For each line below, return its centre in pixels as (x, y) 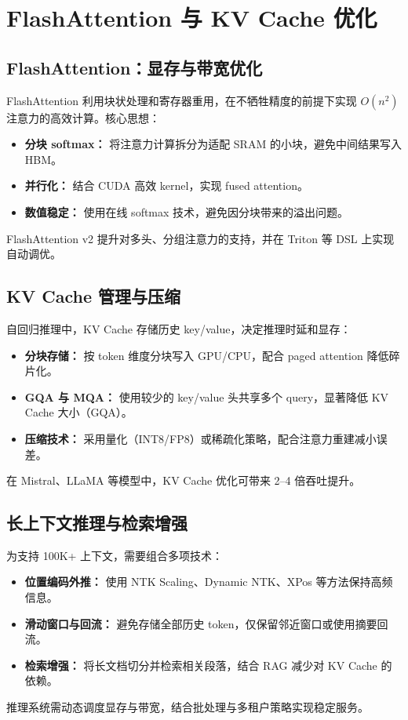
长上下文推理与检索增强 (97, 523)
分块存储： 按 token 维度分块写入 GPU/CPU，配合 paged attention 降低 (207, 355)
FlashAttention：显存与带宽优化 (135, 67)
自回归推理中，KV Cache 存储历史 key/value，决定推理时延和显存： (179, 328)
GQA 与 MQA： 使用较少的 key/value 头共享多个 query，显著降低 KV (207, 396)
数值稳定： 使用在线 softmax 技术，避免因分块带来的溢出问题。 (187, 211)
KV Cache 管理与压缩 (93, 296)
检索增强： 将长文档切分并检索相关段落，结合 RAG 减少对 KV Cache (201, 665)
